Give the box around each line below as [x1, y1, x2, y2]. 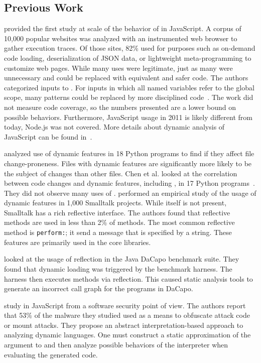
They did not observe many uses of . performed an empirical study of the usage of [4, 187, 256, 198]
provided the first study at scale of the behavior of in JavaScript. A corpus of [4, 23, 241, 34]
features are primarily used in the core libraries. [4, 236, 151, 247]
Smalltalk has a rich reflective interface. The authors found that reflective [4, 207, 230, 217]
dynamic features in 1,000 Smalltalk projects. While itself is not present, [4, 197, 227, 208]
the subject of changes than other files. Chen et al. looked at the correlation [4, 168, 237, 178]
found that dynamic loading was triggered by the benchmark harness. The [4, 263, 232, 274]
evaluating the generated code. [4, 349, 98, 359]
